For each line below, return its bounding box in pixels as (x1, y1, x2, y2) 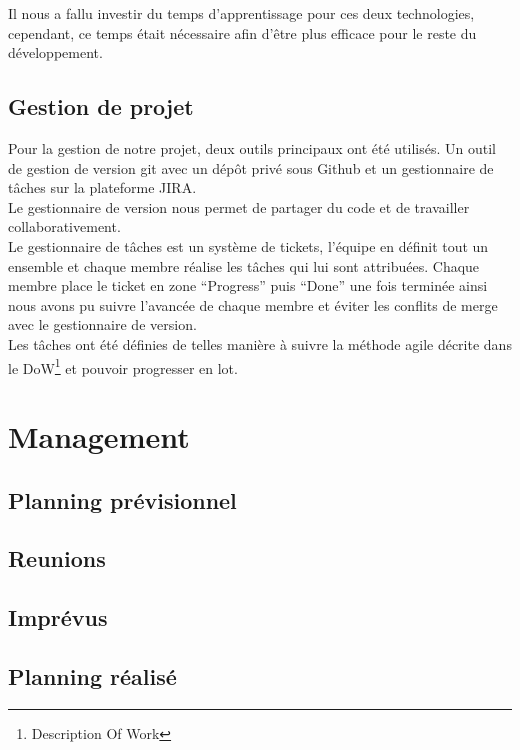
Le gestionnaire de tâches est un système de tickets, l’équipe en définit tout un (8, 235, 489, 256)
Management (8, 415, 190, 456)
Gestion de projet (8, 91, 194, 122)
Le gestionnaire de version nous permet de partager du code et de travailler (8, 196, 470, 217)
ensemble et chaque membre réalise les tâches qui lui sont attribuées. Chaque (8, 255, 480, 276)
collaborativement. (8, 216, 121, 237)
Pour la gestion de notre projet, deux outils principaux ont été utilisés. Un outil (8, 137, 496, 158)
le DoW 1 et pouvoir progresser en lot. (8, 354, 238, 378)
